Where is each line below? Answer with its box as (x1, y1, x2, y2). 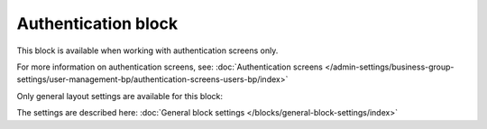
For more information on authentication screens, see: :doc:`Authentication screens (16, 61, 324, 72)
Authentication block (16, 14, 179, 33)
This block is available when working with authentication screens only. (16, 45, 279, 56)
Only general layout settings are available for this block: (16, 90, 224, 101)
